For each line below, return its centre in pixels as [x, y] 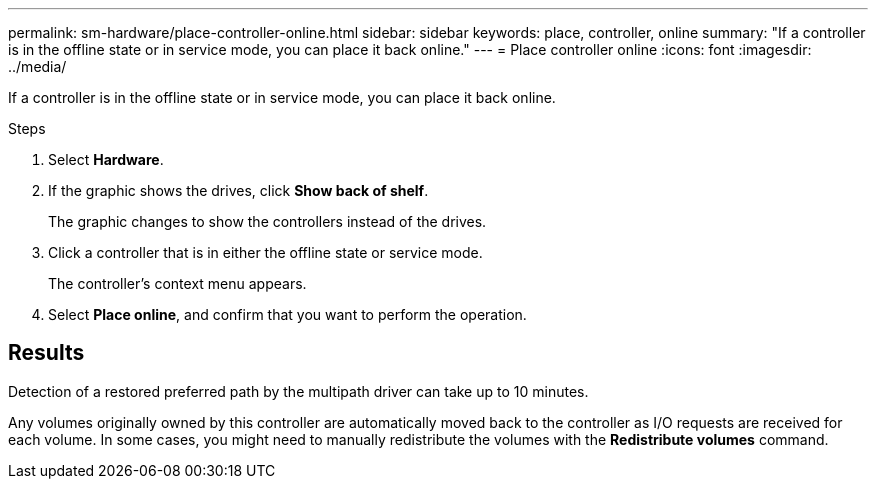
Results [46, 353]
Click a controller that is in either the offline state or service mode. [265, 252]
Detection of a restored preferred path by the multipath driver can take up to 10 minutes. [298, 391]
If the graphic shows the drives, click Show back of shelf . [238, 190]
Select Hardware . [106, 159]
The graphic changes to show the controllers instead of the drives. [267, 221]
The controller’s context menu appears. [177, 283]
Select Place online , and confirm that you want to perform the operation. [287, 314]
